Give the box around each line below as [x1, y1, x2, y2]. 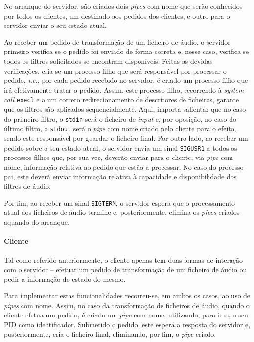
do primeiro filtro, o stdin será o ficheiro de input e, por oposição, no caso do [4, 113, 236, 124]
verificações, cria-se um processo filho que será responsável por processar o [4, 65, 227, 76]
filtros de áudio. [4, 181, 51, 191]
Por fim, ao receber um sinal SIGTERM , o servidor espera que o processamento [4, 197, 235, 208]
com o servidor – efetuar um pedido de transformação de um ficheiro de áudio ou [4, 264, 247, 274]
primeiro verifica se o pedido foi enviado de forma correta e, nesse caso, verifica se [4, 46, 249, 56]
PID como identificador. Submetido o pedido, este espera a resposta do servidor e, [4, 319, 251, 329]
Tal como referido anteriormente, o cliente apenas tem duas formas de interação [4, 255, 243, 265]
